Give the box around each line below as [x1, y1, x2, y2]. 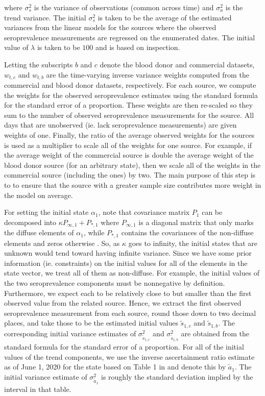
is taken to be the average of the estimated [98, 12, 232, 22]
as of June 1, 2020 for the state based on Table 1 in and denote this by [4, 361, 226, 372]
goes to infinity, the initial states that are [128, 237, 257, 248]
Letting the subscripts [4, 59, 73, 69]
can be [202, 207, 223, 217]
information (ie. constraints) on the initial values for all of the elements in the [4, 257, 248, 268]
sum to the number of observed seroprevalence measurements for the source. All [4, 109, 254, 120]
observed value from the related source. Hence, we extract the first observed [4, 298, 242, 308]
